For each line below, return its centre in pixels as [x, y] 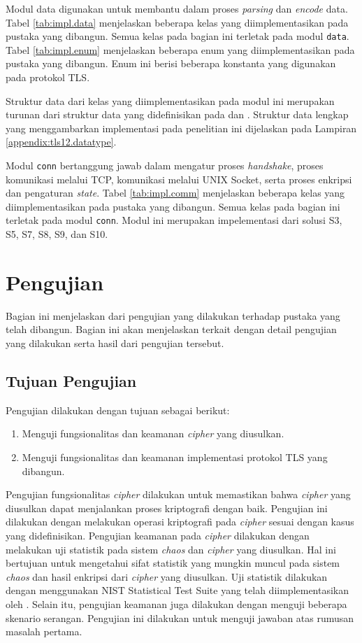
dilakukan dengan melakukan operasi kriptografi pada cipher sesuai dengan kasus [180, 522]
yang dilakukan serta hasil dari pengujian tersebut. [115, 343]
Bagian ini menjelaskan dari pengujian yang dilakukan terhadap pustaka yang [173, 315]
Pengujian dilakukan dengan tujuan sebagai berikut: [118, 410]
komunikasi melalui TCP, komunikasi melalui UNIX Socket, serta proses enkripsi [179, 179]
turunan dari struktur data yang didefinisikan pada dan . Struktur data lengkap [177, 114]
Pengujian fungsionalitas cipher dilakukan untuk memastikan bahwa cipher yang [178, 494]
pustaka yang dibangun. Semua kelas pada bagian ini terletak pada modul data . [178, 36]
